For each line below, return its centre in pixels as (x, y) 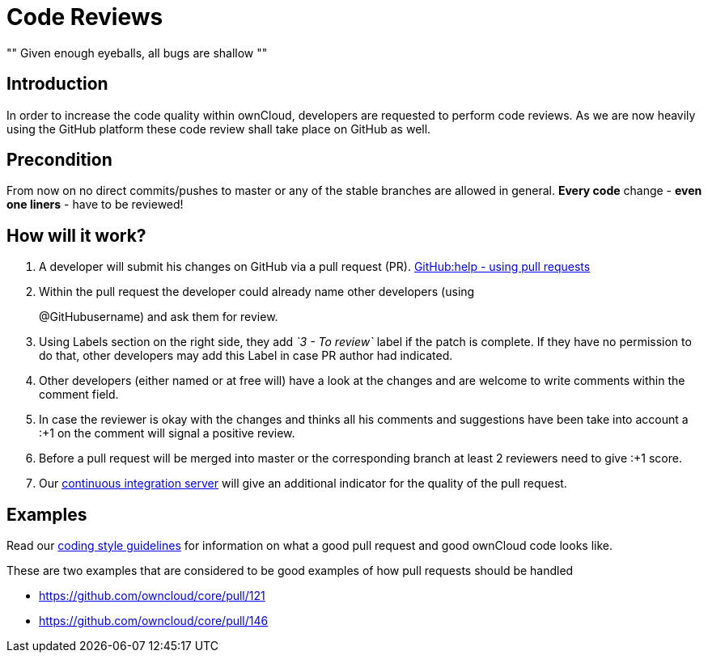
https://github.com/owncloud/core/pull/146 (154, 621)
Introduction (57, 84)
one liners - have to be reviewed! (95, 205)
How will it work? (76, 235)
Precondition (59, 160)
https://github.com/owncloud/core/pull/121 (152, 596)
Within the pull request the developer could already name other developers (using (257, 292)
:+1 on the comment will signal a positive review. (167, 433)
